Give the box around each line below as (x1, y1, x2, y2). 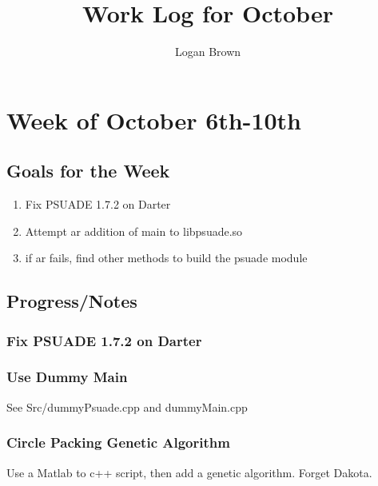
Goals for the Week (6, 158, 170, 183)
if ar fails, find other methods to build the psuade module (25, 249, 308, 266)
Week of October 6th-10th (6, 103, 301, 136)
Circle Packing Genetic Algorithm (6, 432, 230, 452)
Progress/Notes (6, 289, 137, 313)
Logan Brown (174, 43, 241, 60)
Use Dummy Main (6, 367, 128, 387)
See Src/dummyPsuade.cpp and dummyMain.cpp (6, 398, 248, 415)
